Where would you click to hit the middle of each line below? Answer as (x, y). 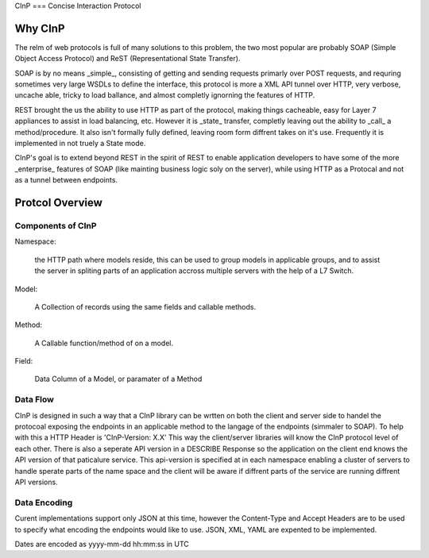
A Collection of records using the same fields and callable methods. (145, 306)
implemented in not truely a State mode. (80, 144)
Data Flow (35, 399)
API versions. (37, 482)
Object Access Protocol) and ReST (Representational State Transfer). (128, 59)
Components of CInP (56, 225)
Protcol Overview (59, 203)
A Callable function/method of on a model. (104, 343)
